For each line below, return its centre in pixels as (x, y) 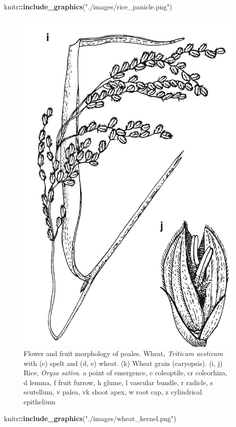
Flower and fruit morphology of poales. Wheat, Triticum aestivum (123, 353)
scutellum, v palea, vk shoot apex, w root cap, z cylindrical (113, 392)
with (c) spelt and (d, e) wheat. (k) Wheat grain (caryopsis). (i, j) (123, 363)
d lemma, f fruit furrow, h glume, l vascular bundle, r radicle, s (118, 382)
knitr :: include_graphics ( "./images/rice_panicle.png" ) (88, 6)
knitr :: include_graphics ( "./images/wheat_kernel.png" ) (90, 418)
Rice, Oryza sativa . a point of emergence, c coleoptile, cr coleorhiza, (126, 373)
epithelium (40, 402)
